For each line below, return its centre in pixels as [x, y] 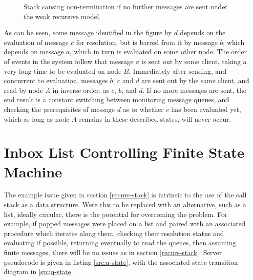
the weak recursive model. [62, 16]
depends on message [34, 52]
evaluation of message [36, 42]
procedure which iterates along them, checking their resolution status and [114, 233]
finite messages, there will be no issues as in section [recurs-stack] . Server [113, 252]
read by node [23, 90]
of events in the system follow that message [69, 61]
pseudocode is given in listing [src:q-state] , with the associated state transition [121, 262]
